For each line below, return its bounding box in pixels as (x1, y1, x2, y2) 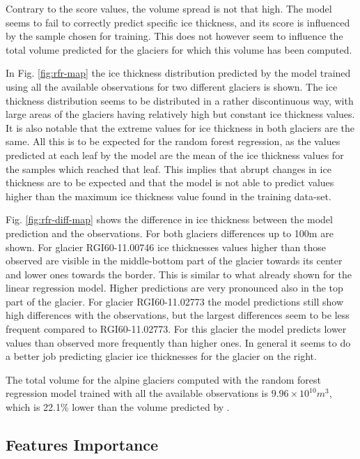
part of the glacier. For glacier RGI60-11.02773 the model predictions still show (6, 294, 344, 308)
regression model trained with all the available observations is (6, 386, 268, 400)
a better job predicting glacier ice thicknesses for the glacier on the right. (6, 349, 317, 363)
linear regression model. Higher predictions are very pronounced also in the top (6, 280, 343, 295)
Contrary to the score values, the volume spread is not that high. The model (6, 1, 332, 15)
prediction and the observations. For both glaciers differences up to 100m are (6, 225, 334, 240)
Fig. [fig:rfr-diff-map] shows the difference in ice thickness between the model (6, 212, 333, 227)
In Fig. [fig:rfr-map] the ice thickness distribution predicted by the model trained (6, 66, 351, 80)
